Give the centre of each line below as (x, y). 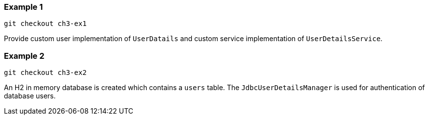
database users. (30, 96)
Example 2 (24, 56)
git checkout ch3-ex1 (45, 24)
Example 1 (24, 7)
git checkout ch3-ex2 (45, 73)
